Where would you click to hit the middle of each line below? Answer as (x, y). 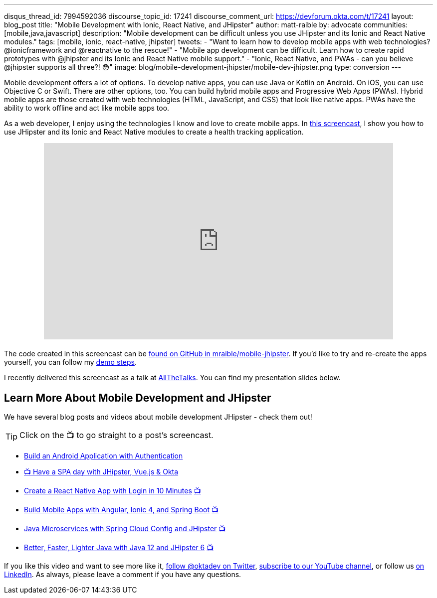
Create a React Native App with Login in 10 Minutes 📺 (112, 491)
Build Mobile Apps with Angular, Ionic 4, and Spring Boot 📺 (121, 510)
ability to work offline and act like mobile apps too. (87, 108)
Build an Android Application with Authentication (104, 456)
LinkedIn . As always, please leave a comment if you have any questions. (123, 575)
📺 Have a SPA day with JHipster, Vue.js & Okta (101, 472)
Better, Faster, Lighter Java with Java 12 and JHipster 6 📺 (119, 548)
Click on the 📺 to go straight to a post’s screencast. (116, 435)
